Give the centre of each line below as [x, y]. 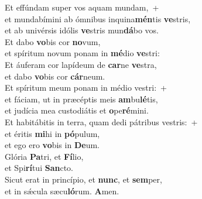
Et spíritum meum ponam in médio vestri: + [86, 88]
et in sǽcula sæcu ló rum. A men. [62, 191]
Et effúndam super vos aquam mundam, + [82, 7]
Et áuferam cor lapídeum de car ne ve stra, [81, 64]
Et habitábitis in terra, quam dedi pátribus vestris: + [101, 121]
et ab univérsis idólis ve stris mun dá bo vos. [82, 30]
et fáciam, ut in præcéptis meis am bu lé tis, [81, 99]
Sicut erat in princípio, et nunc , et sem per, [83, 179]
